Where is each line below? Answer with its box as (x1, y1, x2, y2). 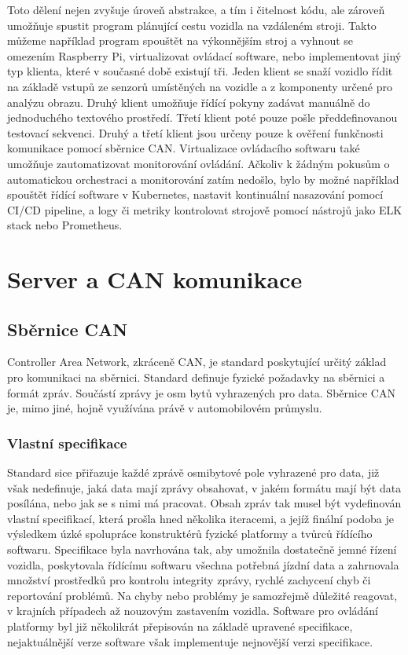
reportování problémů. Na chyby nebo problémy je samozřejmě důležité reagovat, (7, 587, 398, 603)
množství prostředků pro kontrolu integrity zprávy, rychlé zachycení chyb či (7, 572, 371, 588)
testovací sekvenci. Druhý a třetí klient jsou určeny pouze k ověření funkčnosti (7, 124, 384, 141)
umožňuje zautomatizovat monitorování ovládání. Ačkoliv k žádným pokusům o (7, 155, 390, 171)
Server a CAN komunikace (7, 263, 303, 295)
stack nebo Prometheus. (7, 217, 123, 233)
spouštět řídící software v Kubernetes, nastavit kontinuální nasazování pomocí (7, 186, 384, 203)
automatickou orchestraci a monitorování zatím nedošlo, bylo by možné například (7, 170, 399, 187)
